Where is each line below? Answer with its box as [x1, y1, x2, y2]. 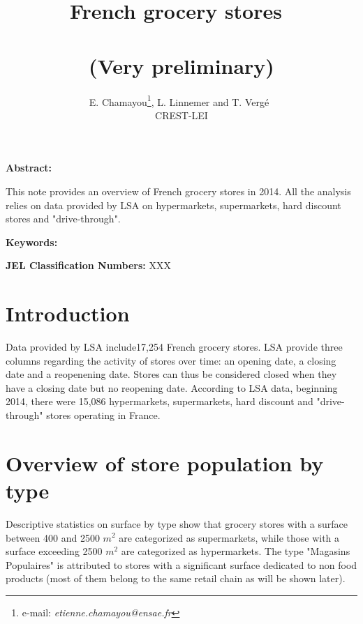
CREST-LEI [155, 107, 208, 122]
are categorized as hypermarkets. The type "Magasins [121, 544, 350, 558]
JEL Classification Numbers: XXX [6, 258, 171, 273]
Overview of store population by [6, 448, 324, 477]
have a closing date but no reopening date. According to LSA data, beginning [6, 380, 338, 395]
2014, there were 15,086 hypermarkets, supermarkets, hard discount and [6, 394, 313, 409]
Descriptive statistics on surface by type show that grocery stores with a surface [6, 516, 348, 531]
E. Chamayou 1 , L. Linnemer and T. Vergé [89, 92, 269, 109]
